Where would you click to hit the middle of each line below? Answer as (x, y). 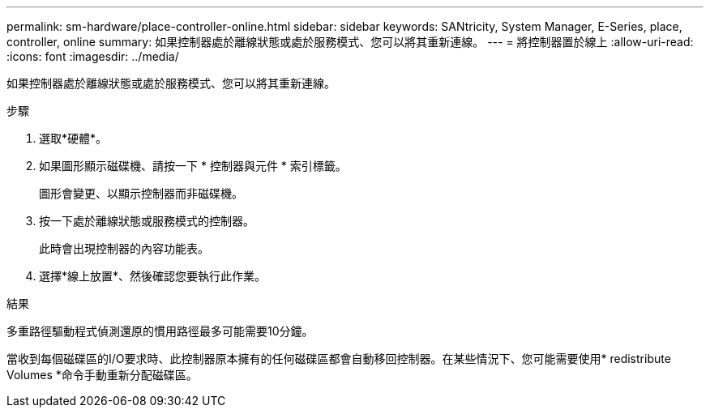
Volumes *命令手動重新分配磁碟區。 (102, 375)
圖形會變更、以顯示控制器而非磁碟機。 (141, 193)
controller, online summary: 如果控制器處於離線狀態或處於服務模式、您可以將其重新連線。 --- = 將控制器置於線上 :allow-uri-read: (350, 42)
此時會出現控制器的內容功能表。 (124, 248)
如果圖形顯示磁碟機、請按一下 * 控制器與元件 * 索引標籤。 (193, 166)
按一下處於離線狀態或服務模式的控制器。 (147, 221)
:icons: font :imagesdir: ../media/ (93, 56)
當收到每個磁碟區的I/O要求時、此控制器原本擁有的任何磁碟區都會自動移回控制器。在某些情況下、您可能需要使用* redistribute (339, 359)
